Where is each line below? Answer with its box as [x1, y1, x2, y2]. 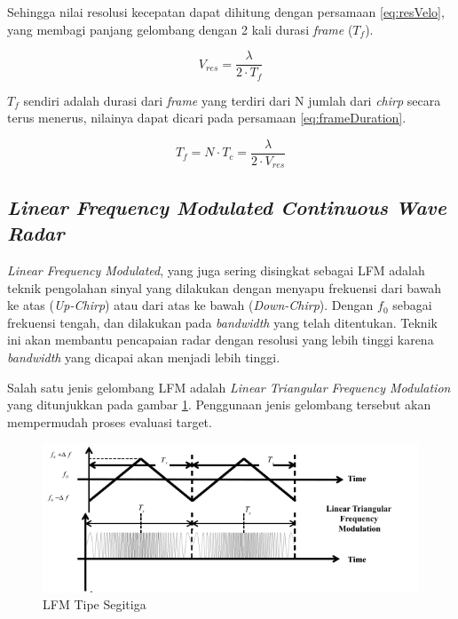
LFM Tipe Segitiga [43, 595, 146, 614]
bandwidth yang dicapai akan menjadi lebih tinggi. [7, 347, 280, 366]
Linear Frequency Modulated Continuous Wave [7, 193, 446, 220]
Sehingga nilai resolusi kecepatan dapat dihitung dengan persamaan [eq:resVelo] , [7, 3, 445, 20]
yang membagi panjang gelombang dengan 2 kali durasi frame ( [7, 20, 353, 38]
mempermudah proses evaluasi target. [7, 412, 212, 431]
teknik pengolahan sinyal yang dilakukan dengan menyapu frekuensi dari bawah [7, 278, 442, 297]
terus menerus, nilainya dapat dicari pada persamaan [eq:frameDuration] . [7, 108, 407, 127]
